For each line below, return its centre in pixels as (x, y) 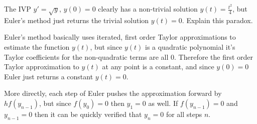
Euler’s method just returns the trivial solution (77, 20)
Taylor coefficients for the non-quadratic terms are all (86, 56)
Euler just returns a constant (49, 76)
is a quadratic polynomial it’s (190, 47)
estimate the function (37, 47)
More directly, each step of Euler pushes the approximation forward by (113, 93)
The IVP (18, 9)
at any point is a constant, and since (158, 67)
